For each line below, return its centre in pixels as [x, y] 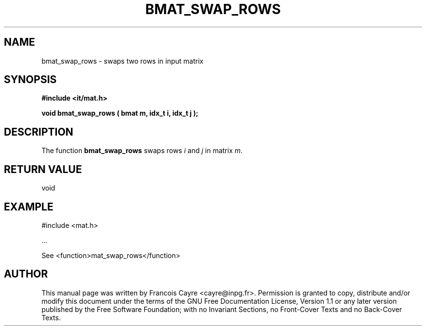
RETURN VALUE [43, 169]
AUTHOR [26, 274]
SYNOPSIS [30, 80]
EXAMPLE [29, 207]
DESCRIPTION [39, 132]
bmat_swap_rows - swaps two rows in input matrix [123, 61]
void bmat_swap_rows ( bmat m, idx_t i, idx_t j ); [120, 113]
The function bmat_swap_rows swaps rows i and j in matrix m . [142, 151]
